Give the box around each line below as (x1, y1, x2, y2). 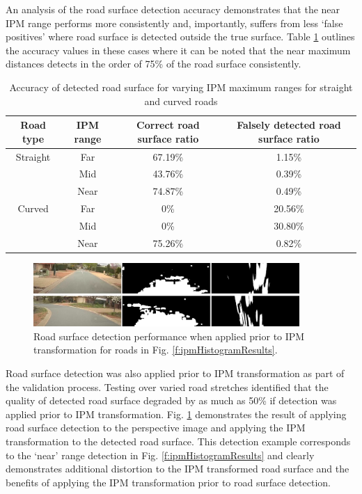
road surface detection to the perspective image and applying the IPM (6, 420, 306, 435)
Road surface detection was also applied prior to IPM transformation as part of (6, 366, 345, 381)
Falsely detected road (237, 118, 341, 132)
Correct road (136, 118, 200, 132)
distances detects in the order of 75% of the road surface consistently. (6, 56, 301, 71)
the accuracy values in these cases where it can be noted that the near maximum (6, 42, 351, 57)
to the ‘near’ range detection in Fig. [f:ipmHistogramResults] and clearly (6, 447, 315, 462)
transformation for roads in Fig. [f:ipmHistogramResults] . (33, 342, 278, 357)
